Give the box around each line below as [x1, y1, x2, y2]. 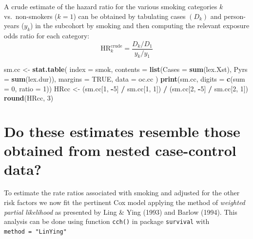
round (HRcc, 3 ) [4, 93, 54, 103]
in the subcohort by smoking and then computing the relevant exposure [35, 20, 250, 31]
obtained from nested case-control [4, 140, 236, 160]
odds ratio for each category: [4, 30, 90, 40]
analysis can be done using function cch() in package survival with [4, 216, 210, 226]
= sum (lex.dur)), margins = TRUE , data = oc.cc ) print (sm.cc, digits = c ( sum [4, 74, 245, 84]
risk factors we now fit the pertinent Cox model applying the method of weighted [4, 197, 245, 207]
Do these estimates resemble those [4, 121, 240, 141]
